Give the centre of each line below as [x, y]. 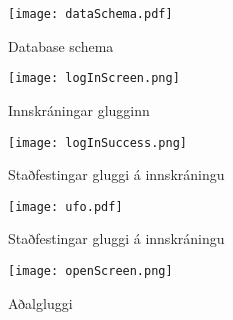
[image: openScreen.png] [90, 271]
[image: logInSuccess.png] [97, 142]
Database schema [61, 45]
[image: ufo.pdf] [65, 206]
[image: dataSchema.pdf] [90, 14]
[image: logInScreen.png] [94, 78]
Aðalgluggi [40, 302]
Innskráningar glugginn [79, 109]
